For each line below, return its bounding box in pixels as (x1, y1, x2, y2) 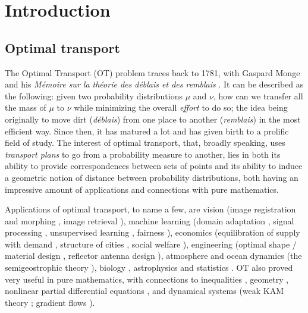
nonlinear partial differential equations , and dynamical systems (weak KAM (5, 284, 284, 297)
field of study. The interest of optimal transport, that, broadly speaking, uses (5, 136, 285, 149)
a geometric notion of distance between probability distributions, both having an (5, 171, 298, 183)
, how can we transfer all (213, 89, 303, 102)
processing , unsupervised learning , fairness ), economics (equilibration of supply (5, 226, 300, 239)
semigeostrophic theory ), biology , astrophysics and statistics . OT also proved (5, 261, 293, 274)
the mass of (5, 101, 46, 114)
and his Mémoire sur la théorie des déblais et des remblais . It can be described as (5, 78, 304, 90)
